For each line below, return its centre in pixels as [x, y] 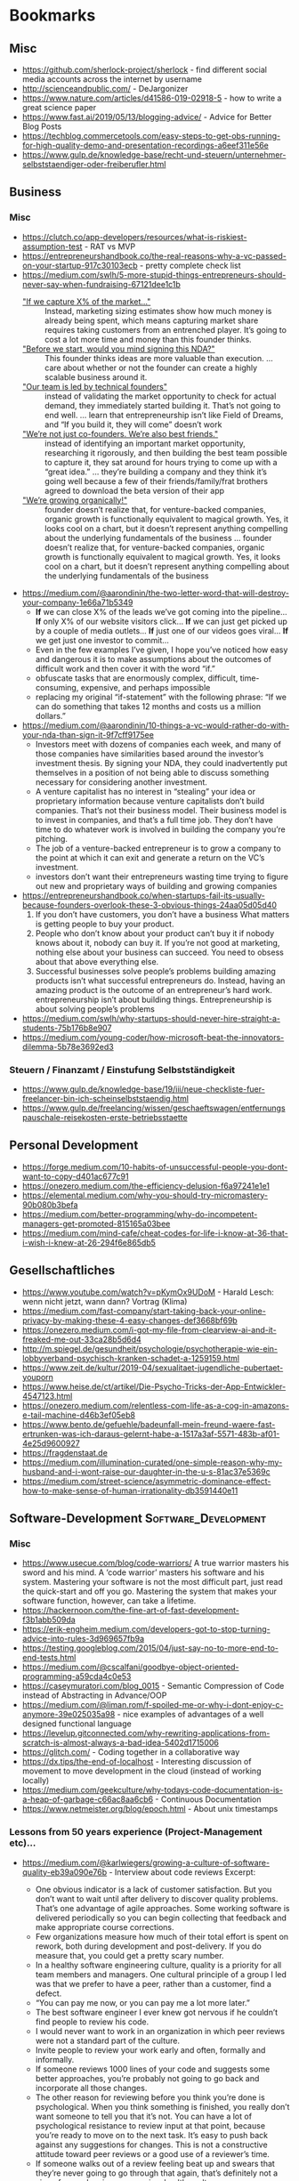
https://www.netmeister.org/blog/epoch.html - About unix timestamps [150, 1809]
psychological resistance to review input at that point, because [150, 2125]
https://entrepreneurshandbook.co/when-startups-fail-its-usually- [143, 895]
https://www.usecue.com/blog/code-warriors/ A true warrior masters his [155, 1563]
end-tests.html [49, 1658]
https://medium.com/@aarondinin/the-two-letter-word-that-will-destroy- [155, 593]
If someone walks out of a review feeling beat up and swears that [155, 2163]
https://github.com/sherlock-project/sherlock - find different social [144, 69]
